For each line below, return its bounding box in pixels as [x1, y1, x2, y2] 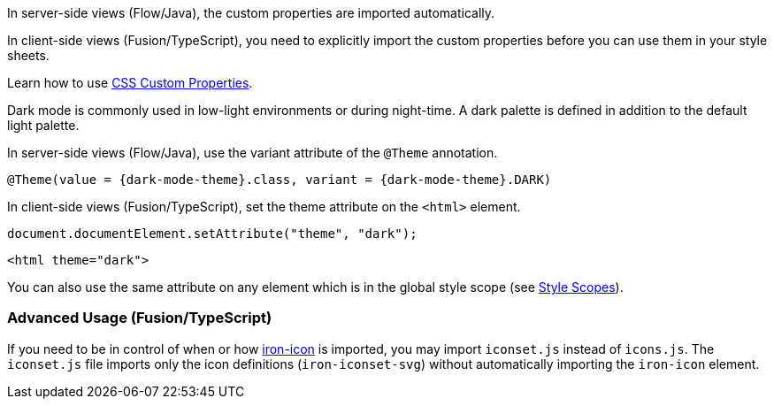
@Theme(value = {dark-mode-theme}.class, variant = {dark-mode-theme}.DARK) [7, 172, 552, 187]
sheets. [7, 48, 50, 63]
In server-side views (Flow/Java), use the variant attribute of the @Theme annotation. [7, 145, 498, 160]
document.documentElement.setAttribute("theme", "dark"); [7, 226, 418, 241]
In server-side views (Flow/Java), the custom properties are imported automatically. [7, 5, 495, 20]
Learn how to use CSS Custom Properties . [7, 75, 253, 90]
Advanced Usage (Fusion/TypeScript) [7, 309, 272, 327]
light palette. [7, 118, 80, 133]
